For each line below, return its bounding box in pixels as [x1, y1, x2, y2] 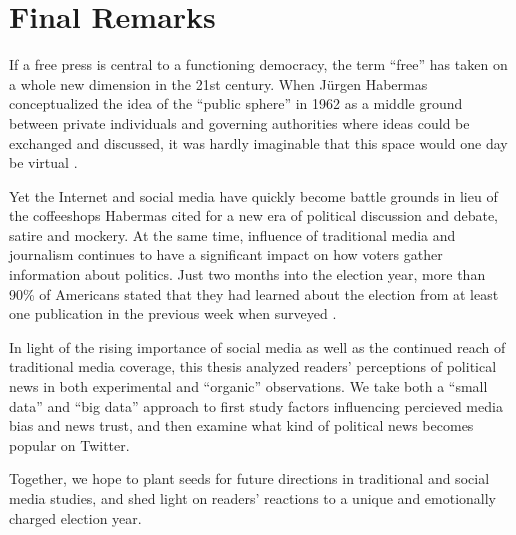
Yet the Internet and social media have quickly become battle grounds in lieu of [9, 185, 498, 206]
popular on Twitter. [9, 434, 130, 455]
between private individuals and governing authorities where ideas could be [9, 112, 470, 133]
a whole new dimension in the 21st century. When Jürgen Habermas [9, 73, 428, 94]
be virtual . [9, 152, 78, 173]
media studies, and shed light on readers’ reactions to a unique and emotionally [9, 488, 497, 508]
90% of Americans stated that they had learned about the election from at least [9, 283, 499, 304]
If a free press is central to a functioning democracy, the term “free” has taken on [9, 54, 508, 75]
